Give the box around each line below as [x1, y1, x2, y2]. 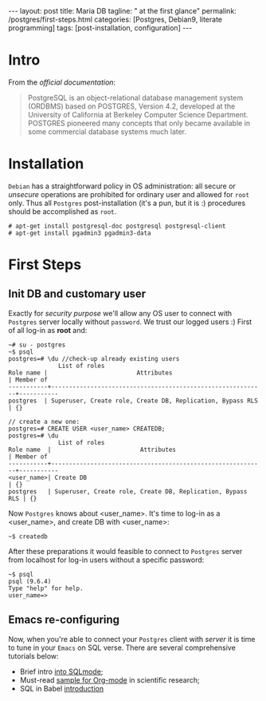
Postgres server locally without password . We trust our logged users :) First [8, 317, 252, 327]
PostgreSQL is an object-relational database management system [27, 93, 244, 102]
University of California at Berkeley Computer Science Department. [27, 109, 248, 119]
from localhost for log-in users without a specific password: [8, 555, 205, 564]
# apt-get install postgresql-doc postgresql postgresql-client [8, 222, 226, 230]
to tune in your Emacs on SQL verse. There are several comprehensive [8, 643, 237, 652]
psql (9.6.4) [8, 577, 52, 585]
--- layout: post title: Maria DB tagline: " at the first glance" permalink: [8, 6, 237, 15]
